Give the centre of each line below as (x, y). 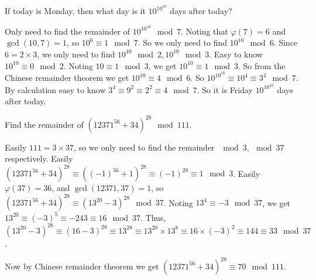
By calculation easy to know (55, 89)
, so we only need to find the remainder (144, 147)
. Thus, (153, 217)
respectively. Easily (39, 158)
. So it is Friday (225, 89)
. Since (286, 42)
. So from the (262, 65)
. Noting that (205, 31)
